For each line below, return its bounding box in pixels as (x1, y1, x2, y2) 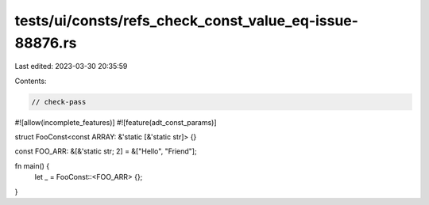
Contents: (14, 76, 47, 85)
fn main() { (14, 161, 50, 170)
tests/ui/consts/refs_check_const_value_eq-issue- (14, 12, 359, 29)
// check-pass (31, 97, 87, 106)
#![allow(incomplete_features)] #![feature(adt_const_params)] (14, 117, 218, 127)
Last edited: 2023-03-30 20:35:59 (14, 62, 128, 71)
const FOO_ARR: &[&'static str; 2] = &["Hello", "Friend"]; (14, 146, 198, 156)
